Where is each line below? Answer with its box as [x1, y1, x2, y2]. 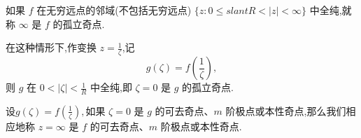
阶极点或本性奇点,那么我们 [225, 103, 346, 118]
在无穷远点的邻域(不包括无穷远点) [36, 3, 192, 17]
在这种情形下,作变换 [6, 40, 97, 55]
